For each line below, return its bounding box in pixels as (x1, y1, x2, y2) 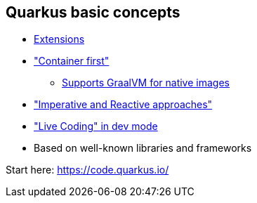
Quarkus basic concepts (6, 4, 180, 21)
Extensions (34, 33, 85, 46)
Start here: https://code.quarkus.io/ (6, 164, 169, 176)
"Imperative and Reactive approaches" (34, 98, 213, 111)
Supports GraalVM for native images (62, 77, 230, 89)
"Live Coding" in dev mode (34, 120, 158, 133)
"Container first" (34, 55, 110, 67)
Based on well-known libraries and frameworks (34, 142, 252, 155)
